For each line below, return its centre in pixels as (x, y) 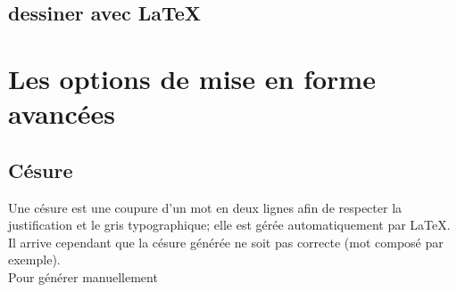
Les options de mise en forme (192, 78)
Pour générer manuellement (83, 276)
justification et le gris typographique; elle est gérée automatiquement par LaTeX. (229, 225)
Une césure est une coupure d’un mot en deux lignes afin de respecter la (205, 207)
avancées (62, 114)
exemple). (34, 260)
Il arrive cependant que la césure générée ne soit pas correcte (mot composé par (226, 242)
